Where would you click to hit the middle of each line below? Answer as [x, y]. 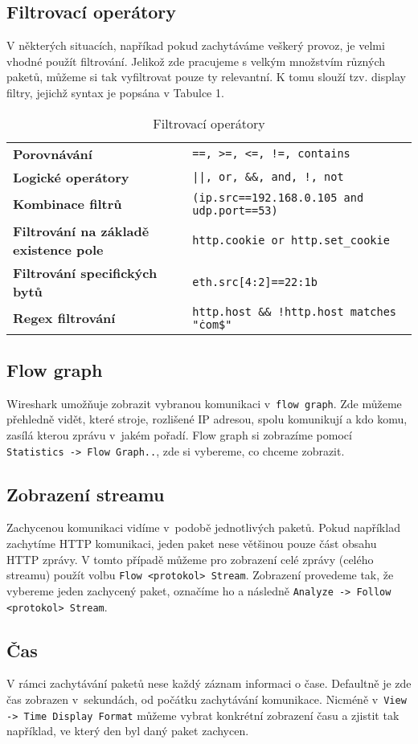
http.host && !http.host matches [295, 311]
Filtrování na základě [81, 231]
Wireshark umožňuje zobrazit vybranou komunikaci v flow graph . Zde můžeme [204, 403]
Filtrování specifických [85, 272]
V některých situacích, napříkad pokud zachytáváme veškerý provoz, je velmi [196, 45]
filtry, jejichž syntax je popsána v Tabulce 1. [115, 92]
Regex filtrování [64, 318]
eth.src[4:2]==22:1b [255, 282]
